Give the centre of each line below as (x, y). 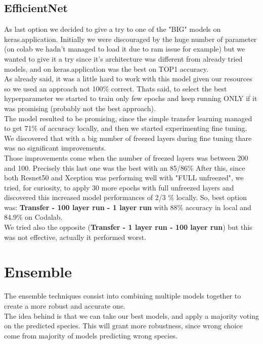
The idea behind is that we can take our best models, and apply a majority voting (131, 315)
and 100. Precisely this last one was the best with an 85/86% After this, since (125, 167)
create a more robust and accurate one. (65, 305)
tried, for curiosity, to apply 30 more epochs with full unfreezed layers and (119, 187)
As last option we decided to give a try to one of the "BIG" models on (113, 29)
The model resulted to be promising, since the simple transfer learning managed (128, 118)
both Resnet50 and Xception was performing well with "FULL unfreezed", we (124, 178)
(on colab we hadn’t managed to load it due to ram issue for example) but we (125, 49)
